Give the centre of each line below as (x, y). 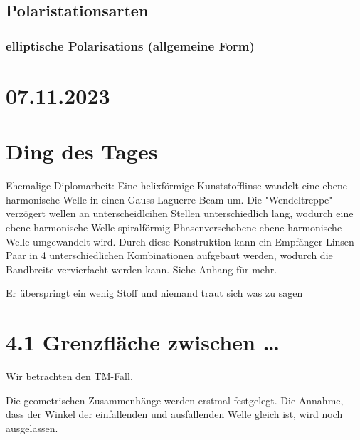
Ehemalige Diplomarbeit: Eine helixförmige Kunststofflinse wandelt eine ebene (177, 185)
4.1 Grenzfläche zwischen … (143, 342)
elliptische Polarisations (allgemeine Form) (130, 45)
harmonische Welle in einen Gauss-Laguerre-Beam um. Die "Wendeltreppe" (169, 199)
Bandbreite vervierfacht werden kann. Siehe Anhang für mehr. (142, 269)
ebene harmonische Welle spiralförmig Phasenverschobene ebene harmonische (174, 227)
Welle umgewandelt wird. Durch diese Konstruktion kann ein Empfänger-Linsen (180, 241)
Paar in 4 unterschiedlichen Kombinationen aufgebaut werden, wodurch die (169, 255)
